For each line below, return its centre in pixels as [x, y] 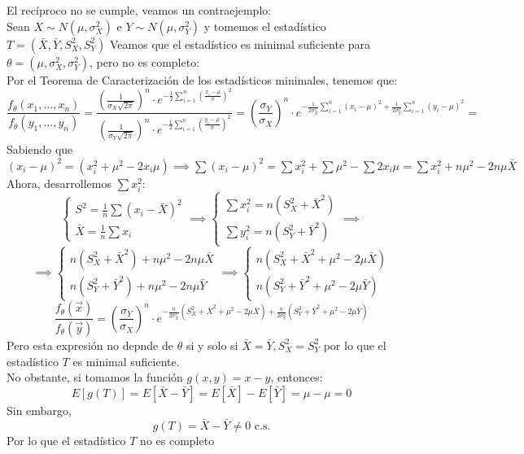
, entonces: [297, 377]
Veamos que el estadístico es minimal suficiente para [240, 44]
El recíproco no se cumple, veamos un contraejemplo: [139, 10]
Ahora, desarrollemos [59, 183]
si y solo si [212, 345]
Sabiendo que [40, 149]
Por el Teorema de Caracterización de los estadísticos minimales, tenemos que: [202, 79]
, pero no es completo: [145, 61]
